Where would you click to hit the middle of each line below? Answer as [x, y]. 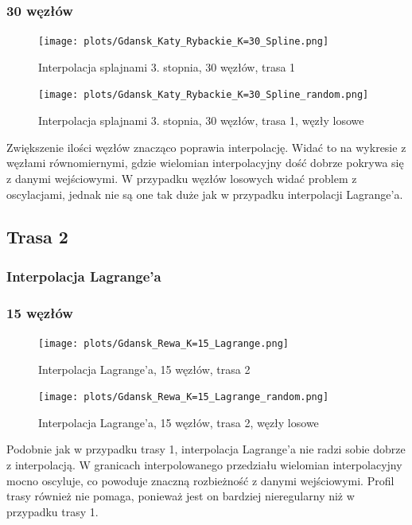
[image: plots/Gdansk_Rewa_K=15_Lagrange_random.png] [184, 397]
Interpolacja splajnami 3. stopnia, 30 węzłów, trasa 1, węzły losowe [201, 121]
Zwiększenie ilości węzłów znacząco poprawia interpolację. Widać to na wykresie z [206, 147]
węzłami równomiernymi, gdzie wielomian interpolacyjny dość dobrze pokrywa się [205, 163]
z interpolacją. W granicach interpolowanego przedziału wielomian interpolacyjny [204, 465]
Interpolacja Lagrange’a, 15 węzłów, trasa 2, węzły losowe [179, 422]
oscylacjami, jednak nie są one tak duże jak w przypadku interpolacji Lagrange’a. [205, 194]
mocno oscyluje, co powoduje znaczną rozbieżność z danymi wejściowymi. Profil [200, 480]
